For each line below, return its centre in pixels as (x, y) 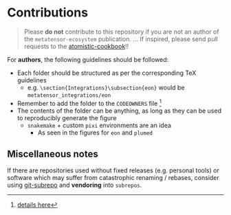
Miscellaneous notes (53, 154)
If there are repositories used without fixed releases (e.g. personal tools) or (113, 170)
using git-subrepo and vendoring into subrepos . (75, 185)
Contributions (47, 13)
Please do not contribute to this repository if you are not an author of (121, 32)
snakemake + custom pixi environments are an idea (99, 125)
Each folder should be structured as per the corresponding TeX (107, 73)
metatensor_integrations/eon (69, 95)
